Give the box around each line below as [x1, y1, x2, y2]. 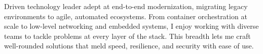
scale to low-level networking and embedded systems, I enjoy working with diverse [4, 21, 259, 31]
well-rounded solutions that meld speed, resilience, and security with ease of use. [4, 40, 254, 51]
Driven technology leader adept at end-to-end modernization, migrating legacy [4, 1, 248, 11]
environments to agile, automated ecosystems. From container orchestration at [4, 11, 247, 21]
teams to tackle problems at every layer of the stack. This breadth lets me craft [4, 30, 251, 41]
